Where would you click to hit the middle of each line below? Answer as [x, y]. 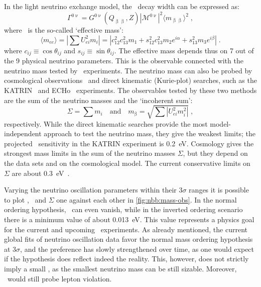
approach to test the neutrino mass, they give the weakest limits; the [150, 133]
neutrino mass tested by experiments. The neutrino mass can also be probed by [128, 70]
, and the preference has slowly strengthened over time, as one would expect [137, 249]
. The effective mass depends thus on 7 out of [184, 50]
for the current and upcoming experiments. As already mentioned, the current [126, 229]
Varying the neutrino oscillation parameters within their [90, 190]
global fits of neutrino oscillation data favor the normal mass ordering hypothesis [128, 239]
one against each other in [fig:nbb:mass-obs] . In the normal [147, 199]
